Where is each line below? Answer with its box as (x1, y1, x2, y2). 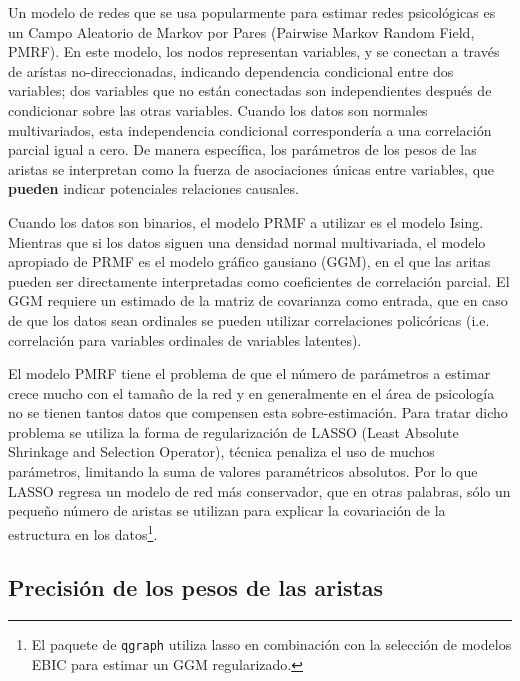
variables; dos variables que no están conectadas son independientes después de (8, 80, 492, 101)
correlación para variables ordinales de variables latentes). (8, 329, 362, 350)
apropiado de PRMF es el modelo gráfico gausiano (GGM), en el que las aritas (8, 251, 491, 272)
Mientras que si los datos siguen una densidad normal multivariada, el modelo (8, 231, 486, 252)
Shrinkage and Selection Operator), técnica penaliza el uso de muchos (8, 441, 435, 462)
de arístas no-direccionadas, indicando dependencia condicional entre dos (8, 60, 454, 81)
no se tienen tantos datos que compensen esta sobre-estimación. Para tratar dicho (8, 402, 508, 423)
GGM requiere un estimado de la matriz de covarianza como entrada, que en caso (8, 290, 508, 311)
